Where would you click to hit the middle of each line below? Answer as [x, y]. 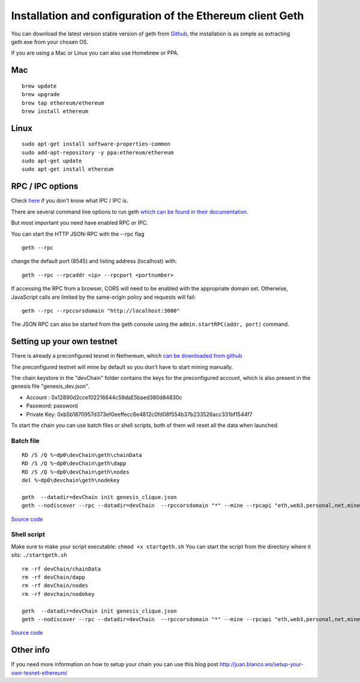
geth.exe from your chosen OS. [50, 41]
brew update [39, 86]
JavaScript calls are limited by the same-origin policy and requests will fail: [103, 297]
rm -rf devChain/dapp [53, 577]
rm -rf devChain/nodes [55, 586]
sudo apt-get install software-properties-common [96, 144]
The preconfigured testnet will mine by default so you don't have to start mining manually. [122, 367]
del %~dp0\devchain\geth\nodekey [71, 480]
